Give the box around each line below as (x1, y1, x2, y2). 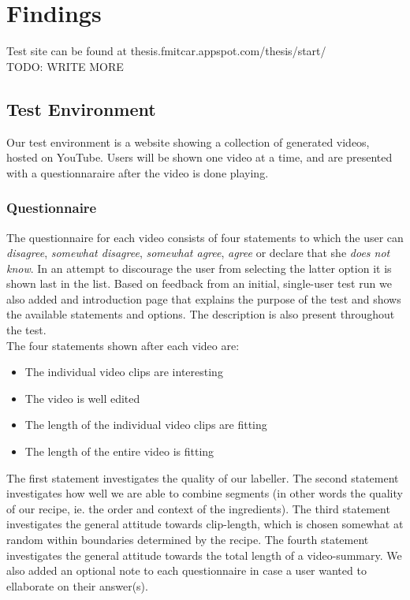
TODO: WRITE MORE (6, 58, 124, 74)
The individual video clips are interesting (24, 363, 223, 380)
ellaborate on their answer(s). (6, 577, 148, 594)
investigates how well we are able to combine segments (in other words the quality (6, 485, 403, 501)
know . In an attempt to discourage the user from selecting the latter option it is (6, 259, 392, 276)
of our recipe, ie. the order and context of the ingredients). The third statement (6, 500, 390, 516)
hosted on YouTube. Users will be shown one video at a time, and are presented (6, 149, 393, 166)
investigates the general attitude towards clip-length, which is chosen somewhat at (6, 516, 404, 532)
